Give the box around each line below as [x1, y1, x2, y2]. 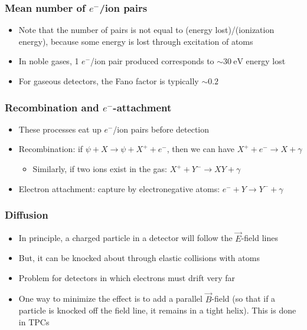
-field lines [241, 232, 278, 244]
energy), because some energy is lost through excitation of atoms [18, 35, 253, 47]
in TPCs [18, 315, 50, 328]
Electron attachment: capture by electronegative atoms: [18, 182, 220, 194]
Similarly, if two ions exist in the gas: [32, 163, 167, 174]
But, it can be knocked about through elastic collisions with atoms [18, 252, 260, 264]
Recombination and [5, 100, 99, 114]
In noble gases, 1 [18, 55, 79, 67]
